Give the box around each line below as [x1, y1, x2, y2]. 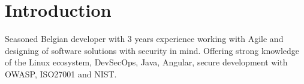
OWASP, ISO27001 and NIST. [5, 67, 117, 80]
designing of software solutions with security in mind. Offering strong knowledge [5, 44, 300, 56]
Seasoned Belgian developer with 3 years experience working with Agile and [5, 32, 284, 45]
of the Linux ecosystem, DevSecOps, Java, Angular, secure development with [5, 56, 288, 68]
